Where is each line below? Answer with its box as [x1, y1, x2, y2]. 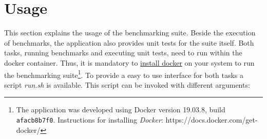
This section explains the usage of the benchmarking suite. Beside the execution [4, 27, 256, 38]
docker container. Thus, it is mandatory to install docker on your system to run [4, 57, 255, 68]
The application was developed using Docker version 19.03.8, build [16, 104, 225, 115]
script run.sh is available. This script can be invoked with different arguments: [4, 79, 250, 90]
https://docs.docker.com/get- [165, 114, 258, 125]
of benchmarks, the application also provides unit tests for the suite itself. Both [4, 37, 254, 48]
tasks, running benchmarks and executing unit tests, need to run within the [4, 47, 242, 58]
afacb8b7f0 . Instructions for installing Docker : [16, 114, 163, 125]
